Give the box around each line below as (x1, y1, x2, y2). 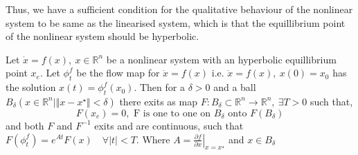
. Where (136, 132, 170, 146)
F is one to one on (134, 108, 211, 118)
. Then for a (134, 80, 185, 94)
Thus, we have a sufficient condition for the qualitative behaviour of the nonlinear (6, 2, 353, 16)
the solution (6, 80, 56, 94)
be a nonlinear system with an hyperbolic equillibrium (106, 52, 337, 66)
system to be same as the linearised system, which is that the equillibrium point (6, 15, 346, 30)
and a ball (213, 80, 256, 94)
